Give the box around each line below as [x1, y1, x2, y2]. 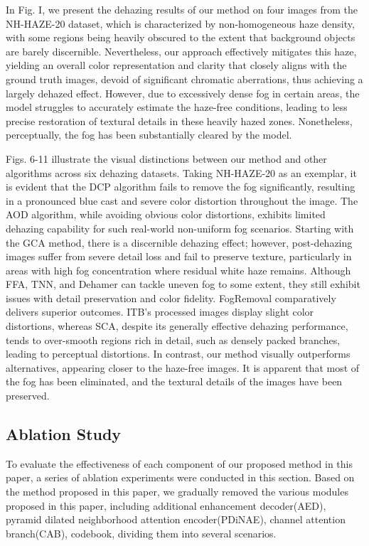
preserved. [6, 388, 50, 403]
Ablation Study [6, 423, 122, 445]
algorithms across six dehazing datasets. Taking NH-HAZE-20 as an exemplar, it [6, 165, 357, 180]
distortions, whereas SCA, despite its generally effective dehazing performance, [6, 318, 348, 333]
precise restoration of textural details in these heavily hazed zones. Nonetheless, [6, 113, 353, 128]
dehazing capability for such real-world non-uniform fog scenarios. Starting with [6, 220, 354, 235]
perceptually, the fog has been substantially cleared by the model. [6, 127, 292, 142]
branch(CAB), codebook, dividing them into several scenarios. [6, 525, 277, 540]
